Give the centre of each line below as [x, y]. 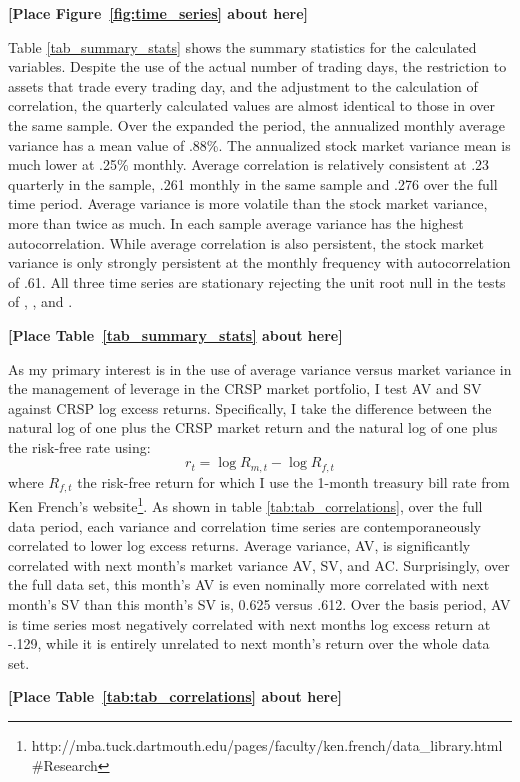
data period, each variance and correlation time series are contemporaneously [244, 525]
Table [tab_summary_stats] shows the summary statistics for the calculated [242, 46]
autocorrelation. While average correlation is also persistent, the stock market [246, 242]
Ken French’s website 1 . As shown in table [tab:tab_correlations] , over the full [245, 505]
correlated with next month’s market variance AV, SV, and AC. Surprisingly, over [259, 564]
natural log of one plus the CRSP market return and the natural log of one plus [253, 427]
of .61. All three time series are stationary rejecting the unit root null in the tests [257, 281]
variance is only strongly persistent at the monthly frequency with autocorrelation [259, 262]
